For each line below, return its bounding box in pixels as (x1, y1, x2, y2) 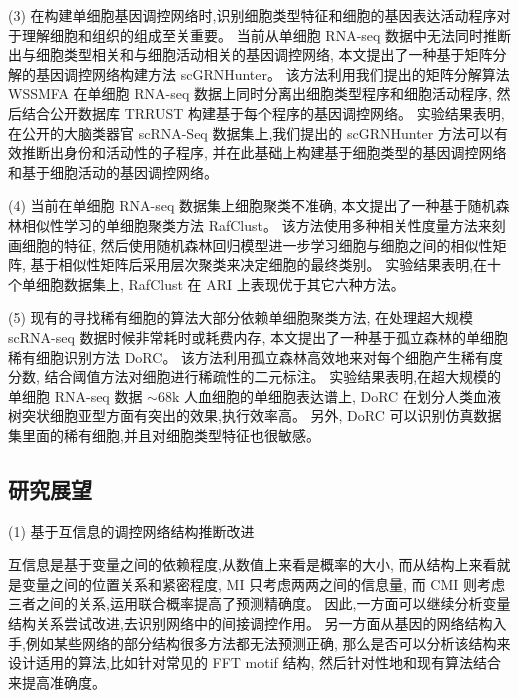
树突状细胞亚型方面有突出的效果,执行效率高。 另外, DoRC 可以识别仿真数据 (8, 405, 502, 426)
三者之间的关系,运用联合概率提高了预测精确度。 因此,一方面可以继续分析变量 (8, 593, 511, 614)
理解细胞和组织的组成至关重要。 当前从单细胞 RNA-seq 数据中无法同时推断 (21, 24, 512, 45)
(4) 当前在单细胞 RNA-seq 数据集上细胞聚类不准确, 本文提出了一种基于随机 (8, 195, 496, 216)
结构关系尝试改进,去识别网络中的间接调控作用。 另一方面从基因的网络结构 (8, 613, 493, 634)
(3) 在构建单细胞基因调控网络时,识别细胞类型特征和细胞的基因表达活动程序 (8, 5, 497, 25)
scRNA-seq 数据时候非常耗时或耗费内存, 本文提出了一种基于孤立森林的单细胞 (8, 326, 509, 347)
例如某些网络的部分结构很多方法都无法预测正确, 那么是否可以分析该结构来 (25, 632, 511, 653)
